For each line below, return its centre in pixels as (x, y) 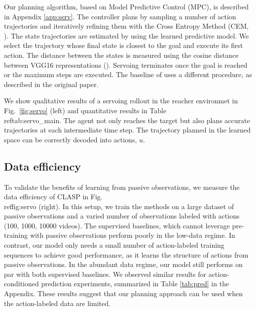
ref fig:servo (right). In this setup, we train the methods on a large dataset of (119, 206)
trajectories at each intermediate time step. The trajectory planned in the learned (128, 130)
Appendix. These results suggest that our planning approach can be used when (123, 293)
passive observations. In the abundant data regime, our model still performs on (123, 264)
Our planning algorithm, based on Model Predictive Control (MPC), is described (126, 6)
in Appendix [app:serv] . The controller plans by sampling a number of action (120, 16)
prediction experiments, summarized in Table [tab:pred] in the (135, 284)
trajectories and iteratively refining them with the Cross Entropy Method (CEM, (126, 26)
